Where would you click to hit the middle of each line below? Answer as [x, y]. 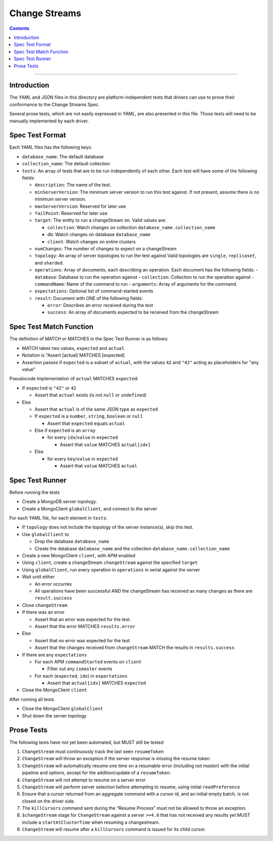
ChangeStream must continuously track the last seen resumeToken [93, 751]
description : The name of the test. [73, 185]
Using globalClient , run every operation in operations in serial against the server [111, 569]
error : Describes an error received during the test [100, 305]
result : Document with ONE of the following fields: [89, 298]
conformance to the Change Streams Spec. [54, 104]
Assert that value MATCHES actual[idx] [105, 445]
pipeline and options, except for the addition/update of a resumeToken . [97, 773]
